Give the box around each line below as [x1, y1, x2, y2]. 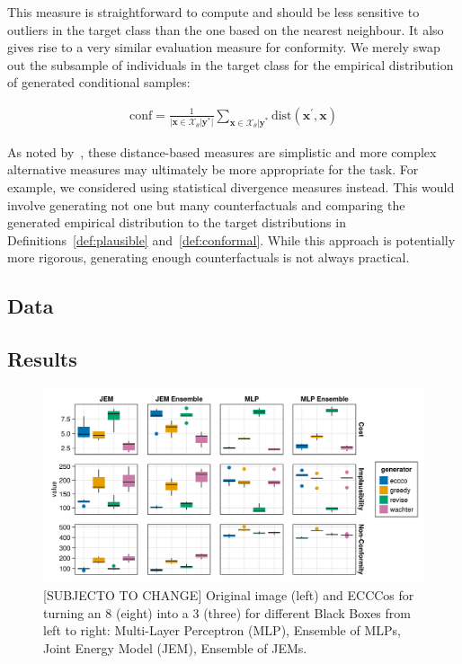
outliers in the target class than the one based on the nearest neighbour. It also [7, 20, 444, 39]
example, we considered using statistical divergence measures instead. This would [7, 177, 455, 196]
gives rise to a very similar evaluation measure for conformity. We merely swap [7, 38, 440, 57]
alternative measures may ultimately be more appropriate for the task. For [7, 160, 419, 179]
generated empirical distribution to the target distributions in [7, 213, 346, 232]
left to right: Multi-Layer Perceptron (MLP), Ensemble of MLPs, [43, 621, 401, 640]
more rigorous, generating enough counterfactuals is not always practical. [7, 248, 410, 267]
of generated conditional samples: [7, 73, 191, 92]
